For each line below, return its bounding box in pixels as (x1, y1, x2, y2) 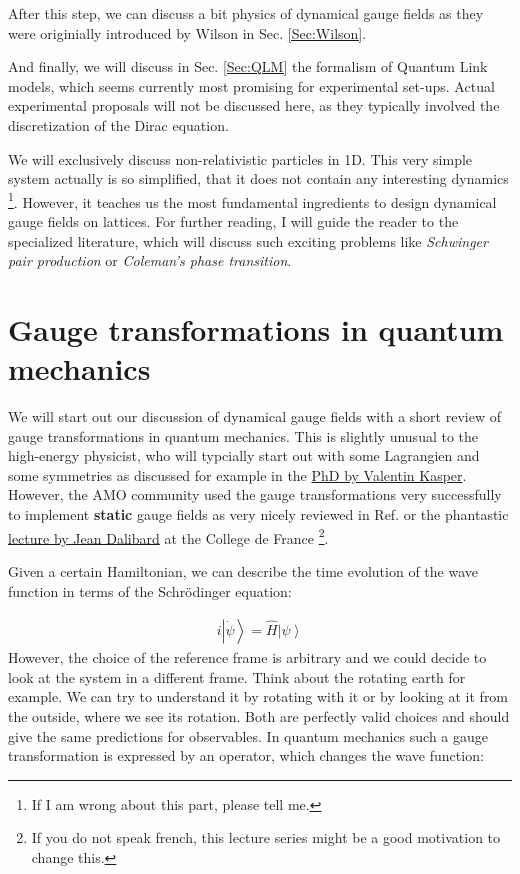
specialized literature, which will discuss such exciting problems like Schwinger (8, 230, 488, 251)
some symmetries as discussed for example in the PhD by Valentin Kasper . (8, 464, 467, 485)
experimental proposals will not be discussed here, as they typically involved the (8, 95, 500, 116)
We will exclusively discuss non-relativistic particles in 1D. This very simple (8, 148, 473, 169)
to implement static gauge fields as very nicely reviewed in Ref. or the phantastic (8, 504, 509, 525)
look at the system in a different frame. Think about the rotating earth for (8, 666, 466, 687)
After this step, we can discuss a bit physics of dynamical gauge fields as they (8, 3, 484, 23)
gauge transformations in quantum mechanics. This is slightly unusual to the (8, 425, 479, 446)
